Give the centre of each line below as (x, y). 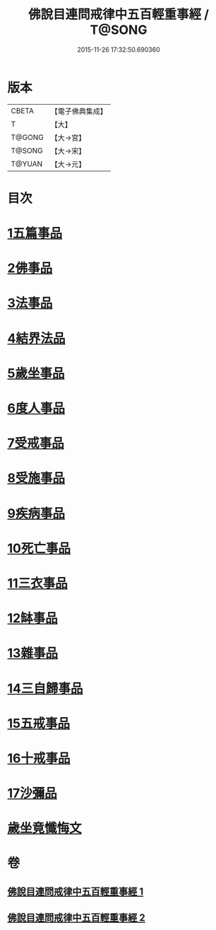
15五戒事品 (39, 723)
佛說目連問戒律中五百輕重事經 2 (77, 918)
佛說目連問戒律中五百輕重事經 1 (76, 891)
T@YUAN (27, 163)
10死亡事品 (39, 548)
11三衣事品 (38, 583)
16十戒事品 (39, 758)
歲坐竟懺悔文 (45, 829)
